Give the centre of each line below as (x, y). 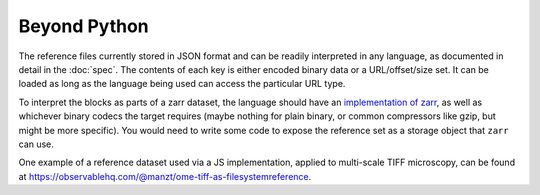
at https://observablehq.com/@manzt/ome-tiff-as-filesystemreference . (165, 176)
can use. (36, 144)
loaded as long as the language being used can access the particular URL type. (182, 84)
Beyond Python (83, 26)
